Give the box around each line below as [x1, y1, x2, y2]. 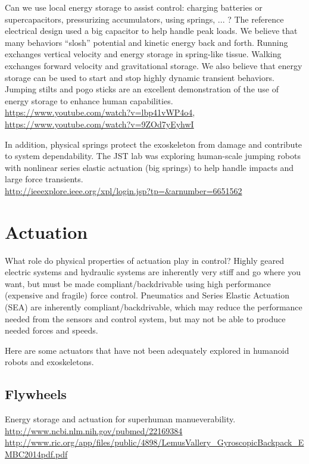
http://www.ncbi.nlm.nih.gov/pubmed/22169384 [5, 424, 183, 437]
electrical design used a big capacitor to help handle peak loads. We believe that [5, 24, 298, 37]
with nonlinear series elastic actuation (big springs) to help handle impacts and [5, 161, 294, 173]
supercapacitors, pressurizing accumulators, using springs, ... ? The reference [5, 13, 284, 25]
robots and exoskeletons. [5, 356, 94, 368]
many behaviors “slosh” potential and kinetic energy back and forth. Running [5, 36, 288, 48]
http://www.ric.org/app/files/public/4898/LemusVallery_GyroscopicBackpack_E [5, 436, 304, 449]
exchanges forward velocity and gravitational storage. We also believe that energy [5, 59, 302, 71]
